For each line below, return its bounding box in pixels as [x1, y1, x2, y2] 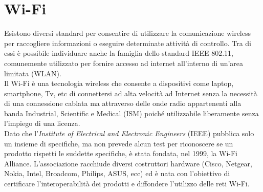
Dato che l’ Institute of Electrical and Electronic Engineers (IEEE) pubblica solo [4, 128, 254, 139]
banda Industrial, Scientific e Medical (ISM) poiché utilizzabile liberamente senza [4, 108, 259, 118]
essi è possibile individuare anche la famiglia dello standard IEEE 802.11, [4, 48, 233, 58]
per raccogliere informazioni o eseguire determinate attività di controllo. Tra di [4, 37, 252, 48]
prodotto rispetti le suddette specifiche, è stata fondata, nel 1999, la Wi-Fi [4, 148, 237, 159]
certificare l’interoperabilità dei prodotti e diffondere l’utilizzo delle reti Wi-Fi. [4, 178, 250, 189]
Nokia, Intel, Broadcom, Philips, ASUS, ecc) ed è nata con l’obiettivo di [4, 168, 230, 179]
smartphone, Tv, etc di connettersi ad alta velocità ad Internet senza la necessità [4, 88, 257, 98]
